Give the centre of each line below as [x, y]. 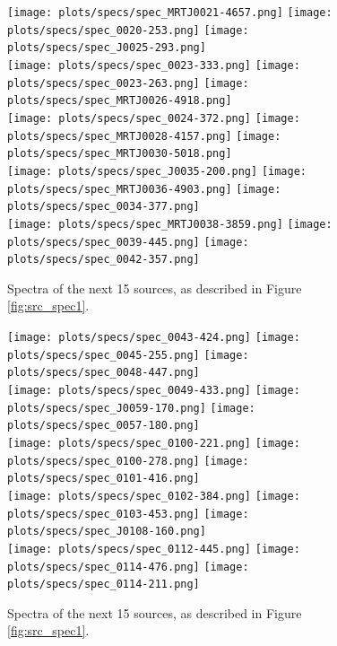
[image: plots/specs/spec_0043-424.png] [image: [154, 338]
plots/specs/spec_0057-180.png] [104, 426]
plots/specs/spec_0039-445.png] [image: [128, 242]
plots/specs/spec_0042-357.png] [104, 260]
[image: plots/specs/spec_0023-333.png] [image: [154, 65]
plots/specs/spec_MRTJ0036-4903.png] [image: [144, 189]
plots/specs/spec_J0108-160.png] [107, 532]
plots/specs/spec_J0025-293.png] [107, 48]
